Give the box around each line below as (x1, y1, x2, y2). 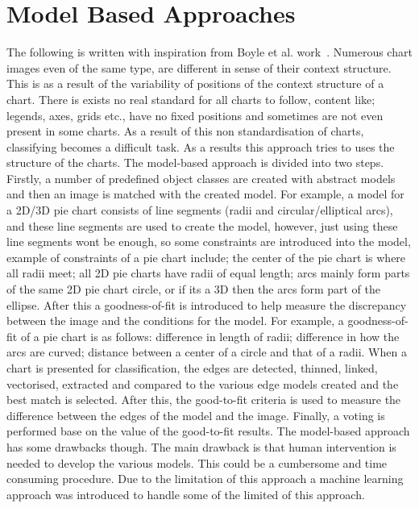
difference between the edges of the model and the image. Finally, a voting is (6, 406, 385, 423)
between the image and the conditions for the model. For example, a (6, 312, 344, 329)
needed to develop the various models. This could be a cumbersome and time (6, 454, 388, 471)
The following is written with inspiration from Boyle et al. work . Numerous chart (6, 44, 413, 60)
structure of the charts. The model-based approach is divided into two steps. (6, 154, 384, 171)
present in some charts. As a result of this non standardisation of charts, (6, 123, 364, 139)
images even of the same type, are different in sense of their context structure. (6, 59, 392, 76)
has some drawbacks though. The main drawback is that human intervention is (6, 438, 396, 455)
